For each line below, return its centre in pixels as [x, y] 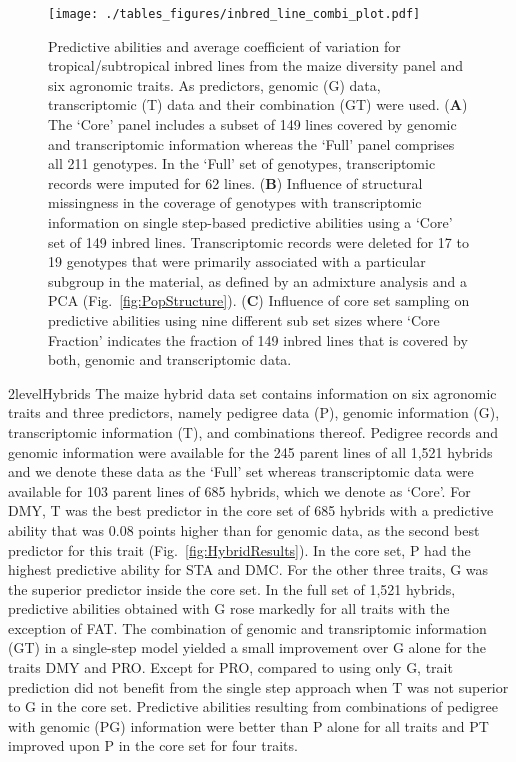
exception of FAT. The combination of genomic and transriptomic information [247, 627]
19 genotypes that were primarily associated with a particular [237, 261]
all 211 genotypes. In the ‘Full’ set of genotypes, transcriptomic [242, 163]
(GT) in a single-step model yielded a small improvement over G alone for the [247, 647]
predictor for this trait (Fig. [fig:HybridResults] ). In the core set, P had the [239, 549]
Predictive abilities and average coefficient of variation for [224, 45]
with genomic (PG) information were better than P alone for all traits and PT [248, 725]
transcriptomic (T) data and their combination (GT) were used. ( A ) [258, 104]
